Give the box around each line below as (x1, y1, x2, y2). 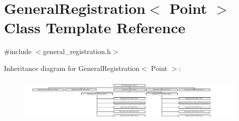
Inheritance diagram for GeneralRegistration (4, 62, 140, 73)
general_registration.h (43, 46, 111, 57)
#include (4, 46, 32, 57)
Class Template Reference (4, 17, 186, 38)
